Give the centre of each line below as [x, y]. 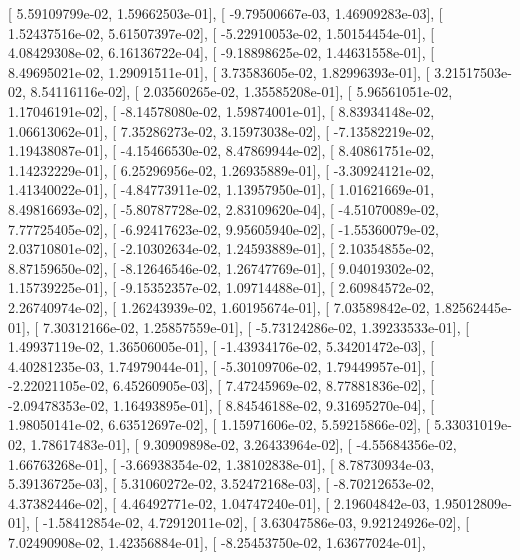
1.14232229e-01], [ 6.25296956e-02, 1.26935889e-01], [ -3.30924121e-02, [221, 169]
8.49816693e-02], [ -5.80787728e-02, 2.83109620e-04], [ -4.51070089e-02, [223, 208]
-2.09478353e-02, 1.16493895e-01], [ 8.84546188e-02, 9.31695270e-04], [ [221, 404]
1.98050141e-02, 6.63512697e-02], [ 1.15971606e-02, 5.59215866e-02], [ [219, 424]
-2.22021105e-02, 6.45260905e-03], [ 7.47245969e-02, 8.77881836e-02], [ [221, 385]
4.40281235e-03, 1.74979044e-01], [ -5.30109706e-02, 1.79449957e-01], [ [221, 365]
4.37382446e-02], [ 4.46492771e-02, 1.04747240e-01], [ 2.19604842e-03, [219, 502]
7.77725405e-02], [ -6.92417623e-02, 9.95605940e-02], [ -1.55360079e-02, [223, 228]
